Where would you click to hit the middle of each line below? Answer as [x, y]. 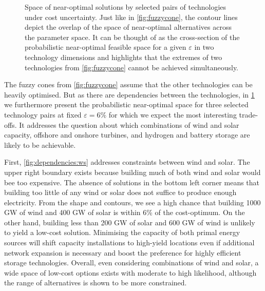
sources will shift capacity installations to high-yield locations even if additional [129, 242]
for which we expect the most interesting [173, 114]
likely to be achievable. [40, 144]
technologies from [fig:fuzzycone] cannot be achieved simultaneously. [132, 67]
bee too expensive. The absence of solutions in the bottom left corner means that [132, 182]
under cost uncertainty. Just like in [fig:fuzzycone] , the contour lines [131, 17]
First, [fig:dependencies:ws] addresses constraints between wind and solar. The [127, 162]
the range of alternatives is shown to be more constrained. [96, 283]
